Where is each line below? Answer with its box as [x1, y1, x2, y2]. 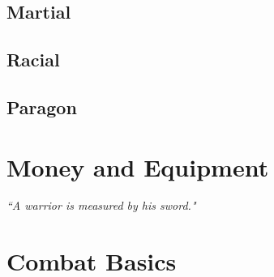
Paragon [6, 94, 77, 119]
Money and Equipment [6, 150, 269, 183]
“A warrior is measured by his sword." [6, 197, 196, 214]
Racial [6, 47, 60, 72]
